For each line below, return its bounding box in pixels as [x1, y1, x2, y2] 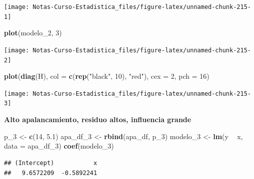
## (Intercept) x [4, 159, 97, 167]
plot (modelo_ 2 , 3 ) [4, 27, 62, 38]
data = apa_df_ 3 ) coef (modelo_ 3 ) [4, 141, 114, 151]
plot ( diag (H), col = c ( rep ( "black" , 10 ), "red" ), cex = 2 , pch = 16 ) [4, 71, 209, 81]
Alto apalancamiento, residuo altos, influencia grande [4, 114, 191, 125]
